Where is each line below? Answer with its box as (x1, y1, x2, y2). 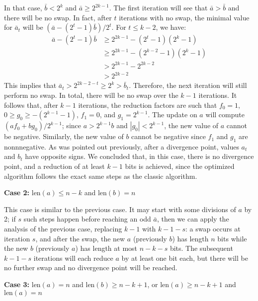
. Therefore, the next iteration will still (129, 80, 247, 90)
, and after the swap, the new (35, 233, 125, 243)
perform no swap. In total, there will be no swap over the (4, 89, 178, 100)
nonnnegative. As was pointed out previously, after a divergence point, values (4, 141, 239, 151)
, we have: (156, 22, 186, 32)
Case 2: (4, 187, 30, 198)
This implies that (4, 80, 57, 90)
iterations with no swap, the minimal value (119, 12, 250, 22)
